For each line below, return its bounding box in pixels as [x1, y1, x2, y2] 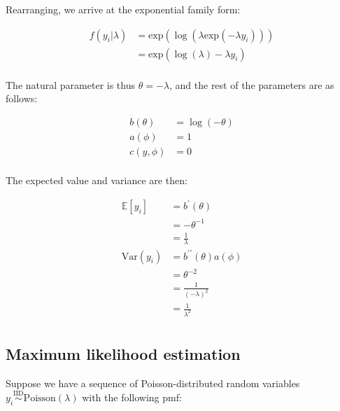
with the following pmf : [82, 389, 182, 404]
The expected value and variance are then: [6, 173, 187, 187]
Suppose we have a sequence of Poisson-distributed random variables [6, 376, 300, 391]
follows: [6, 91, 38, 106]
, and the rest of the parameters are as [169, 77, 334, 92]
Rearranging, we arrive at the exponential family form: [6, 2, 241, 16]
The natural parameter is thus [6, 77, 135, 92]
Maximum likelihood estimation [6, 343, 241, 365]
